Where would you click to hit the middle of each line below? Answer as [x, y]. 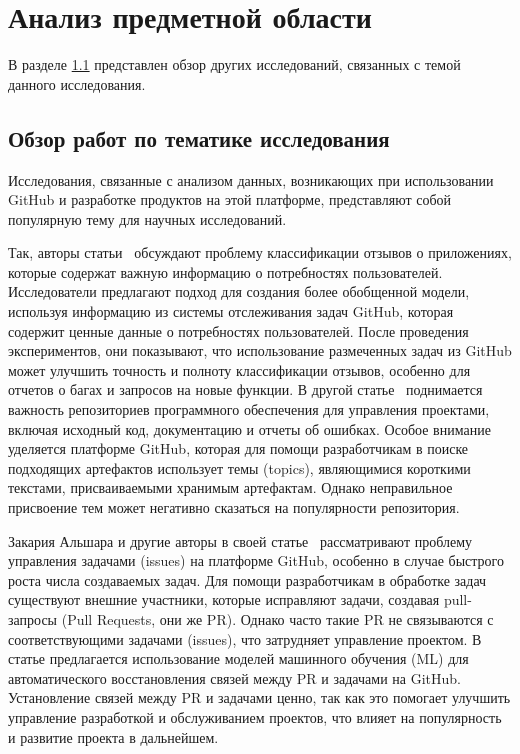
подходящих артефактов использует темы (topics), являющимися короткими [239, 467]
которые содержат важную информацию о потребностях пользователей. [225, 271]
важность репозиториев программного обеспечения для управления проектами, [249, 409]
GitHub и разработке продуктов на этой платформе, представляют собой [230, 199]
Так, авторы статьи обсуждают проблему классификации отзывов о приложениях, [260, 252]
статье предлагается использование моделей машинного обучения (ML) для [238, 658]
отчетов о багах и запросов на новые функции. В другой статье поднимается [245, 389]
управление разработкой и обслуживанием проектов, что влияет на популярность [255, 716]
